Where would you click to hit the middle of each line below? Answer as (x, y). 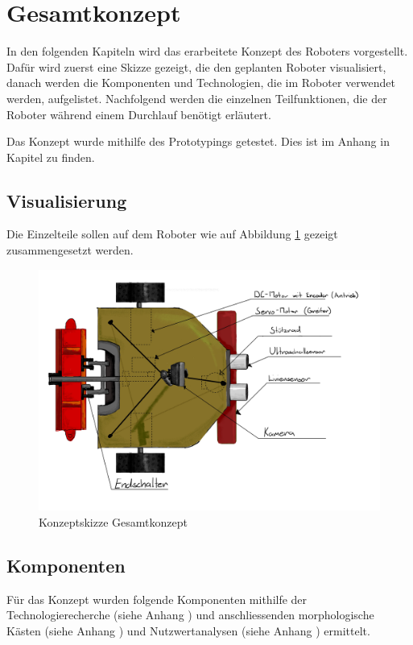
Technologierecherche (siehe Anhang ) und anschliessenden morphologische (190, 615)
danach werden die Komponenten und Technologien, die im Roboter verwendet (201, 83)
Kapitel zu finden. (51, 157)
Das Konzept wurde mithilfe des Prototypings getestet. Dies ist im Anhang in (198, 141)
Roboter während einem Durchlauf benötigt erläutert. (139, 114)
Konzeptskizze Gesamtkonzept (113, 522)
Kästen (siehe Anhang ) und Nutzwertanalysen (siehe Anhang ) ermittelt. (188, 631)
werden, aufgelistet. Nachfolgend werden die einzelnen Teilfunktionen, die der (197, 98)
